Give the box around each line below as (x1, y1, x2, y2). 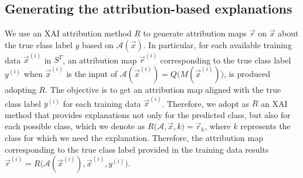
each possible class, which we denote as (5, 120, 145, 132)
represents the (240, 120, 291, 132)
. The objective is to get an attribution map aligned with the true (45, 83, 281, 96)
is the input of (66, 68, 117, 80)
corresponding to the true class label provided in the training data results (5, 143, 269, 155)
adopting (5, 83, 36, 96)
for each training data (63, 97, 141, 109)
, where (205, 120, 231, 132)
